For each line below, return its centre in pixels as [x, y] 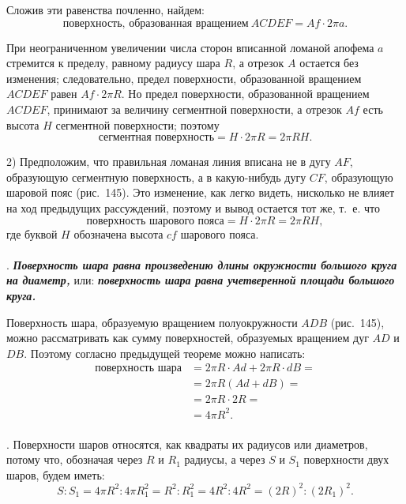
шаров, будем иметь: [56, 474]
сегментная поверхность [156, 138]
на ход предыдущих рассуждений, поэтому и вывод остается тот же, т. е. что [193, 207]
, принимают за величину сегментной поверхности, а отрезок [194, 109]
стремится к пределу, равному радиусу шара [113, 63]
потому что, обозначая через [75, 459]
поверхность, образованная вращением [156, 23]
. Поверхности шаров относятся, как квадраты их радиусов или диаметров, [187, 444]
